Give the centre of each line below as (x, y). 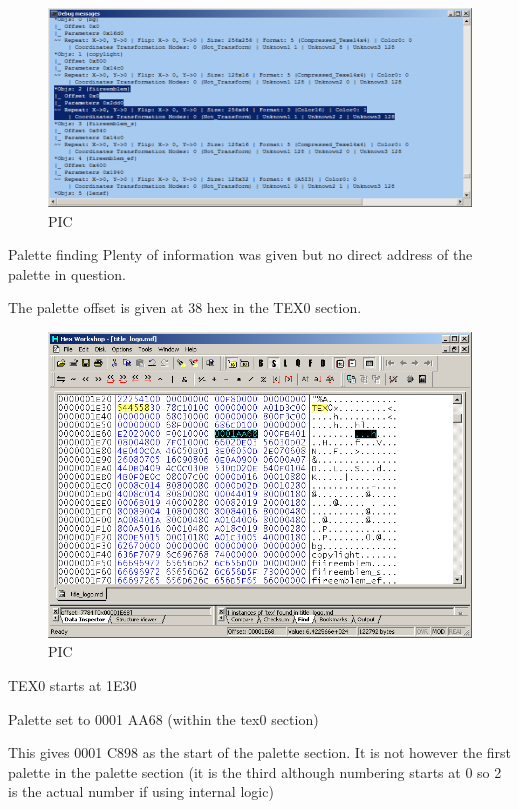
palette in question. (67, 273)
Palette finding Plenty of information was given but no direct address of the (240, 254)
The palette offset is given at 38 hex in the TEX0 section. (185, 307)
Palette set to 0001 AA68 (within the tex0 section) (163, 718)
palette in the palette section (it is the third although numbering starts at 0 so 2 (255, 771)
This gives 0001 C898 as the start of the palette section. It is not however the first (260, 752)
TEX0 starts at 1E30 (72, 684)
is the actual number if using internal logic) (141, 791)
